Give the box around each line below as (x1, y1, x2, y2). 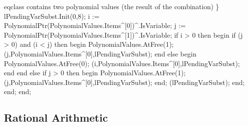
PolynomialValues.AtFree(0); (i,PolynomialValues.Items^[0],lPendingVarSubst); (4, 58, 240, 68)
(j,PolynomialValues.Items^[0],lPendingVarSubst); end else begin (4, 48, 196, 58)
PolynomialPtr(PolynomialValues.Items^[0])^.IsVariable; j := (4, 20, 186, 30)
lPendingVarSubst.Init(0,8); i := (4, 11, 100, 21)
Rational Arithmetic (4, 110, 108, 125)
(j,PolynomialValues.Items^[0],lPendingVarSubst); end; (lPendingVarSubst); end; (4, 77, 245, 87)
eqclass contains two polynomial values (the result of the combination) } (4, 1, 219, 11)
